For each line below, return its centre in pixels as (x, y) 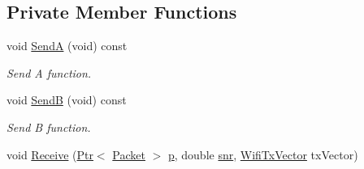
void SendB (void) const (67, 100)
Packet (129, 154)
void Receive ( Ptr (50, 154)
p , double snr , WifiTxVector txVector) (263, 154)
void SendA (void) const (67, 46)
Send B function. (49, 127)
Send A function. (49, 72)
